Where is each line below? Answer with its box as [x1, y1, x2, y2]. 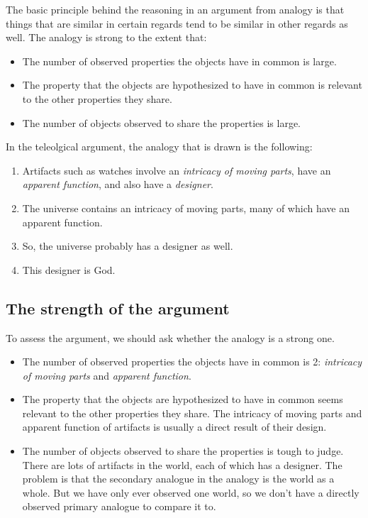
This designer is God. [22, 262, 116, 277]
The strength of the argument [6, 297, 230, 319]
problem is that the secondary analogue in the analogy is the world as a [22, 471, 335, 486]
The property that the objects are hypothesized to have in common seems [22, 392, 343, 407]
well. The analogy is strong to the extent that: [6, 30, 207, 45]
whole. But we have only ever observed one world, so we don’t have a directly [22, 485, 359, 500]
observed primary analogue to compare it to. [22, 499, 216, 514]
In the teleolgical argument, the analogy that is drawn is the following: [6, 139, 313, 154]
